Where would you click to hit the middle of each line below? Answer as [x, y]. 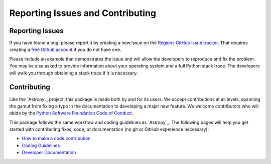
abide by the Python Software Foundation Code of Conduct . [71, 113]
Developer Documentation [49, 152]
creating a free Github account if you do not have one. [65, 49]
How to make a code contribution [56, 138]
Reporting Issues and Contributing [83, 13]
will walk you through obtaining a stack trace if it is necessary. [74, 73]
